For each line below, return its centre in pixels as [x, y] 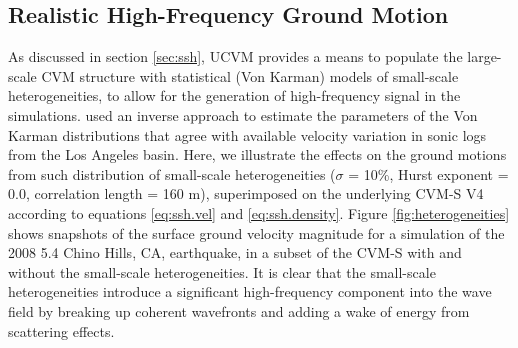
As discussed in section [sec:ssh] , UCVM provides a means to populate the [235, 56]
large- [484, 56]
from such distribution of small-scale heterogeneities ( [172, 173]
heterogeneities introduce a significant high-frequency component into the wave [250, 291]
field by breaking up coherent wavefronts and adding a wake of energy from [239, 310]
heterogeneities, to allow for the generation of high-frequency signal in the [234, 95]
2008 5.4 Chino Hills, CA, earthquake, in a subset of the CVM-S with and [235, 252]
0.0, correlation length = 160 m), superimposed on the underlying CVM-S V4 [246, 193]
